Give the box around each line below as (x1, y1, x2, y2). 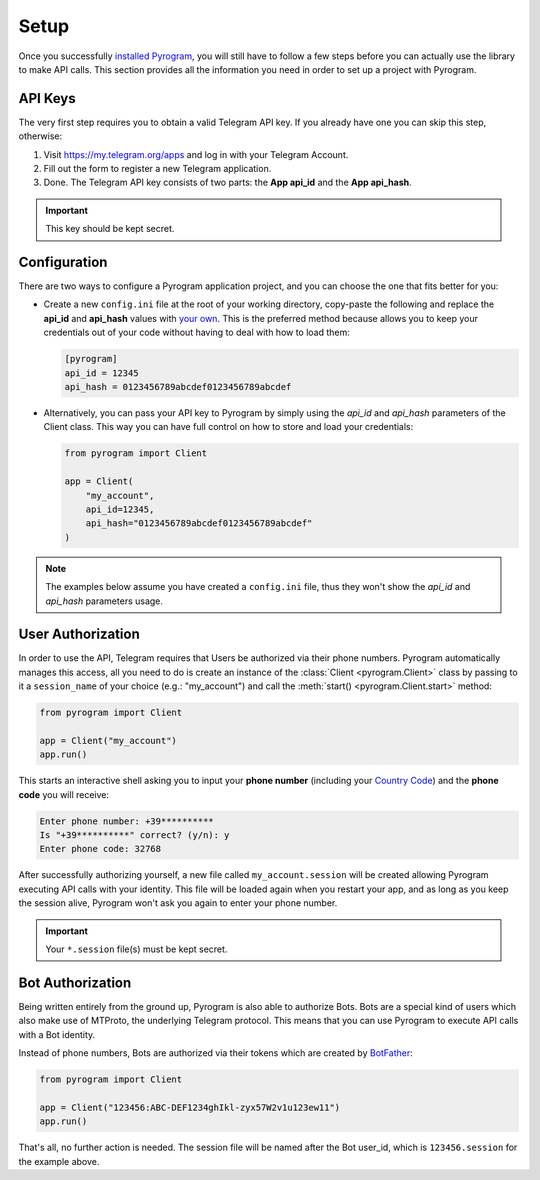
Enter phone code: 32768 (39, 843, 162, 855)
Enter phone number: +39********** (39, 815, 214, 827)
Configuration (18, 254, 108, 270)
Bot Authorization (18, 974, 132, 991)
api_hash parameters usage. (45, 595, 164, 607)
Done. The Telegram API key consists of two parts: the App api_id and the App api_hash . (43, 176, 412, 189)
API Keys (18, 90, 76, 107)
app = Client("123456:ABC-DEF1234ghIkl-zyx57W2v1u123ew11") (39, 1101, 341, 1113)
